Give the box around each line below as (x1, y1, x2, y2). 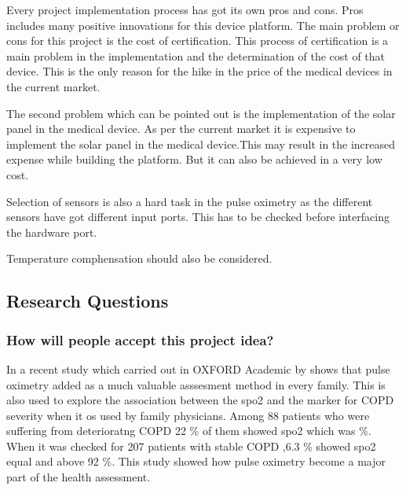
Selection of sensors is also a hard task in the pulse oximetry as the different (6, 193, 373, 209)
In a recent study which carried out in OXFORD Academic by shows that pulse (6, 360, 390, 377)
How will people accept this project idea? (6, 330, 274, 349)
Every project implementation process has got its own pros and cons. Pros (6, 2, 364, 17)
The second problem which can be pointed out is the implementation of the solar (6, 105, 396, 121)
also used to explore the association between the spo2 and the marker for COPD (6, 392, 394, 408)
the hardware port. (6, 223, 97, 240)
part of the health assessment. (6, 469, 151, 485)
